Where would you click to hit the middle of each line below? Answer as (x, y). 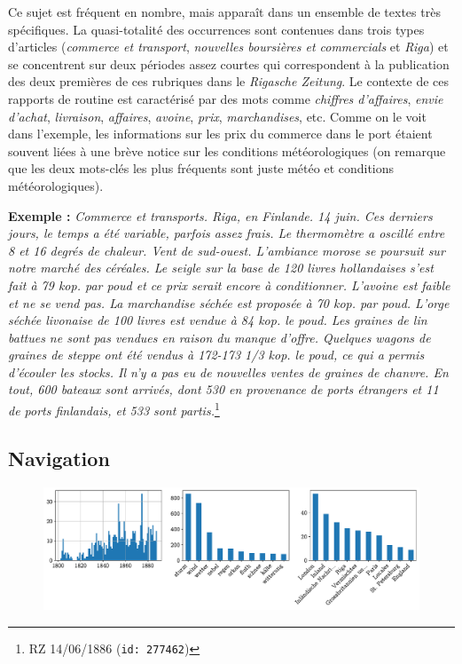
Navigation (59, 458)
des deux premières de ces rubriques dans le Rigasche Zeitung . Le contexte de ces (229, 81)
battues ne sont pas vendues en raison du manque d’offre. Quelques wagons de (219, 337)
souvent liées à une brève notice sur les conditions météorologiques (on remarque (227, 150)
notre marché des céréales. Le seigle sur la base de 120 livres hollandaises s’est (221, 268)
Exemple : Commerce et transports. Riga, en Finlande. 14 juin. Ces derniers (220, 215)
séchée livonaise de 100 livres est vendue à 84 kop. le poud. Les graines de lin (218, 320)
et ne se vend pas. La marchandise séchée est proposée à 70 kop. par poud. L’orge (229, 302)
